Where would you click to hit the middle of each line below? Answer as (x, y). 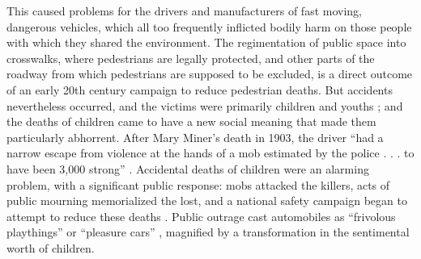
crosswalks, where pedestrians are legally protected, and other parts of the (191, 58)
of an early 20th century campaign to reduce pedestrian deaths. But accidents (200, 89)
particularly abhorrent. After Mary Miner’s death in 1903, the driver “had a (195, 137)
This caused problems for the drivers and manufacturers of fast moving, (184, 10)
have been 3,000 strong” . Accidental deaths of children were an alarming (188, 168)
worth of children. (51, 247)
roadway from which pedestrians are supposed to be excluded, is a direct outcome (210, 74)
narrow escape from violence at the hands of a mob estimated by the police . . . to (210, 153)
